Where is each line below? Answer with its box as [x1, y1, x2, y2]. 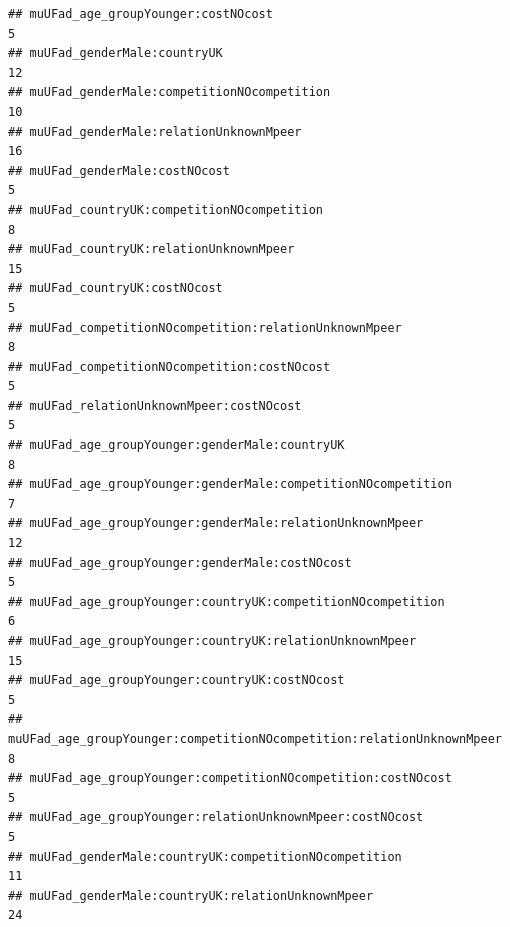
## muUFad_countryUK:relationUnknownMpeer [8, 242, 295, 257]
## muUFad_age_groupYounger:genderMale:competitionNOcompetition [8, 477, 452, 492]
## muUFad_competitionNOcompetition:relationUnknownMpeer [8, 320, 402, 335]
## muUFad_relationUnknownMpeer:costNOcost [8, 398, 302, 413]
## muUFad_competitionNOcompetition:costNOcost [8, 359, 331, 374]
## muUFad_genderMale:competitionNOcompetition [8, 85, 331, 100]
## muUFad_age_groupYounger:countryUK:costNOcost [8, 673, 345, 688]
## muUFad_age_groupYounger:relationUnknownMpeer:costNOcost [8, 810, 424, 825]
